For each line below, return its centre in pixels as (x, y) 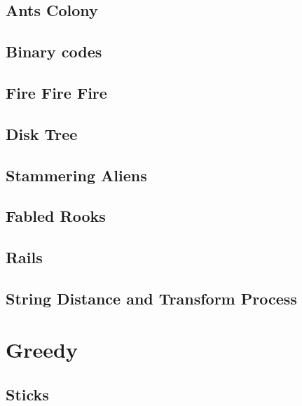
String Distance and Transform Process (151, 298)
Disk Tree (42, 133)
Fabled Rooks (56, 216)
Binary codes (54, 51)
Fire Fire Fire (56, 92)
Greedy (42, 350)
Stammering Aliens (76, 175)
